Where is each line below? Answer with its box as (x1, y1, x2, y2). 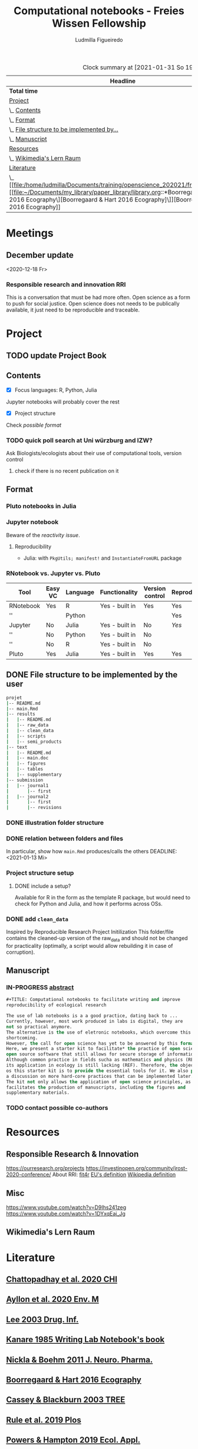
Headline (110, 77, 136, 85)
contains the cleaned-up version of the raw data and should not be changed (6, 934, 188, 943)
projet (6, 694, 22, 701)
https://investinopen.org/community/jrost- (85, 1165, 187, 1172)
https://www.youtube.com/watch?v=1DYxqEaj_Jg (6, 1210, 126, 1217)
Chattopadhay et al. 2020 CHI (6, 1275, 118, 1285)
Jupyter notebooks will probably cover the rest (6, 398, 120, 405)
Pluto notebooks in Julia (6, 502, 77, 511)
